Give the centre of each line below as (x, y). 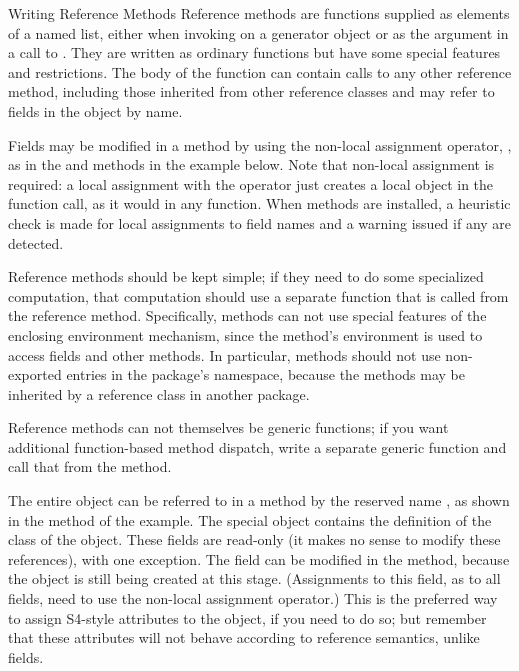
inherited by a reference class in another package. (159, 393)
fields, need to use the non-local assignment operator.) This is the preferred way (253, 598)
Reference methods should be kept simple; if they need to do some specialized (246, 276)
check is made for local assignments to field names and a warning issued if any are (260, 222)
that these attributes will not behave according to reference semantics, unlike (244, 637)
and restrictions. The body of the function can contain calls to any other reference (260, 71)
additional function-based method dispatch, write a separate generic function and (257, 446)
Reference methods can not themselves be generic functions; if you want (228, 427)
